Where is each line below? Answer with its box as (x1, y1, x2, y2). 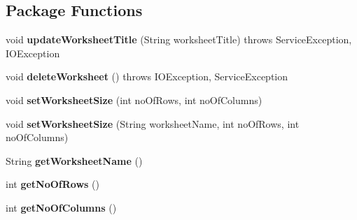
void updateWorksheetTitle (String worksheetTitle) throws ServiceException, (6, 32, 352, 47)
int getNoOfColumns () (6, 200, 117, 214)
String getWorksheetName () (6, 153, 143, 168)
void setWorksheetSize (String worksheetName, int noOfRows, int (6, 116, 300, 131)
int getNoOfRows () (6, 177, 99, 191)
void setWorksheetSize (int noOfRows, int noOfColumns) (6, 92, 262, 107)
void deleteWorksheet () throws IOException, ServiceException (6, 69, 288, 84)
